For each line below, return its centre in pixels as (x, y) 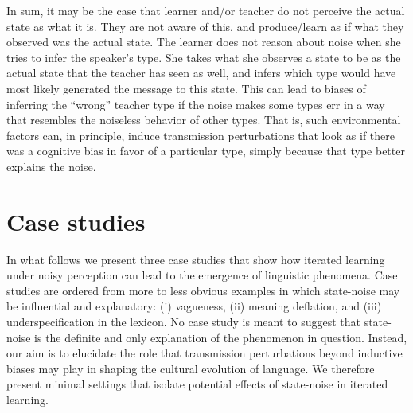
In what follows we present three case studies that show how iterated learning (196, 259)
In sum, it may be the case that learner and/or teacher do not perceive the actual (206, 10)
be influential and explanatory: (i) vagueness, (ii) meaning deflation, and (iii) (194, 306)
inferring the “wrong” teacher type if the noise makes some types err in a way (196, 104)
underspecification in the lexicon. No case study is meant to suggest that (183, 322)
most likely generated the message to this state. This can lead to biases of (186, 88)
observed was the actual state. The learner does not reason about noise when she (204, 42)
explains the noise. (51, 166)
